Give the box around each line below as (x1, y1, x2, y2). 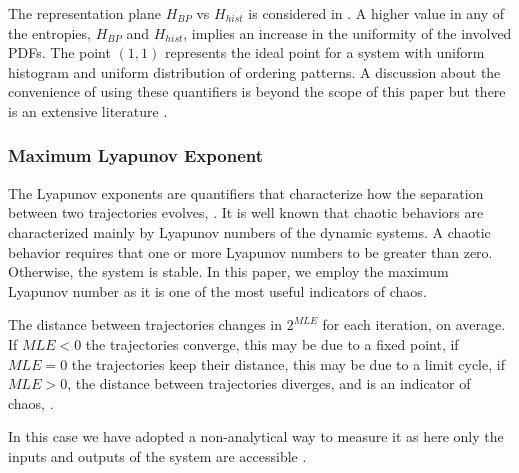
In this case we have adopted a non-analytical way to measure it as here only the (8, 426, 504, 447)
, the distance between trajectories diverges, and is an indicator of (67, 373, 471, 394)
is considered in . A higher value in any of (248, 3, 505, 23)
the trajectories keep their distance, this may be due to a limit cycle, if (71, 353, 505, 374)
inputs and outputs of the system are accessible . (8, 445, 307, 466)
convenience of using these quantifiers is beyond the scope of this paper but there (8, 81, 506, 102)
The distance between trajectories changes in (8, 314, 283, 335)
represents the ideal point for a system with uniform (164, 42, 485, 63)
